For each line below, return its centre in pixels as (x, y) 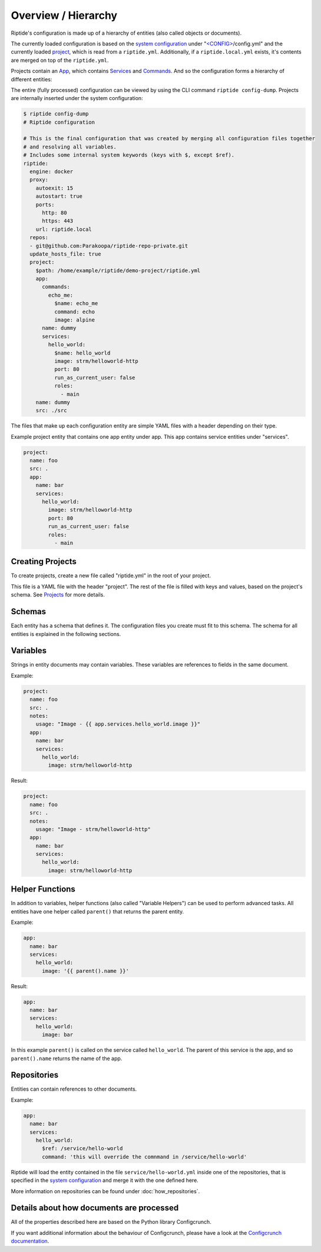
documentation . (30, 1241)
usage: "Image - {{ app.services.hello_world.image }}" (118, 724)
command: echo (75, 312)
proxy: (39, 180)
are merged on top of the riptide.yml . (60, 60)
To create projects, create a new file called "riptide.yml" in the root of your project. (111, 576)
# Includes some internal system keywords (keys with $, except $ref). (129, 155)
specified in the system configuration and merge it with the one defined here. (105, 1180)
